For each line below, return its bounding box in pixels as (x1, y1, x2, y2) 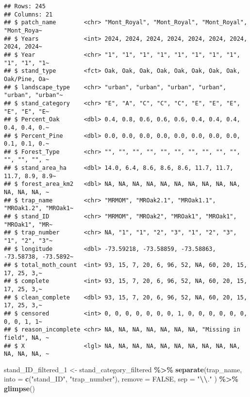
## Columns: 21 (4, 11, 53, 18)
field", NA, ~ (4, 334, 50, 341)
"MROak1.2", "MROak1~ (4, 205, 74, 212)
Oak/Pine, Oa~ (4, 75, 50, 83)
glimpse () (4, 383, 35, 394)
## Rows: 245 (4, 3, 46, 10)
